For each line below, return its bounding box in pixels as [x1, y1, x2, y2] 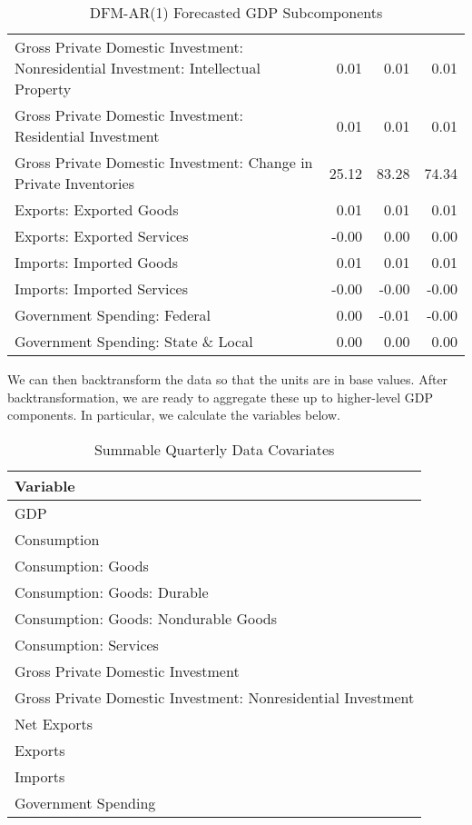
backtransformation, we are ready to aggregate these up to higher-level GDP [7, 387, 434, 406]
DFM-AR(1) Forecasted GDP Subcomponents [89, 2, 383, 23]
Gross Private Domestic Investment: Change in [15, 152, 313, 173]
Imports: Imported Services [15, 278, 188, 299]
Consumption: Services [15, 633, 159, 655]
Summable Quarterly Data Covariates [93, 438, 335, 460]
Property [15, 78, 72, 99]
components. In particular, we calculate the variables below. [7, 405, 340, 424]
